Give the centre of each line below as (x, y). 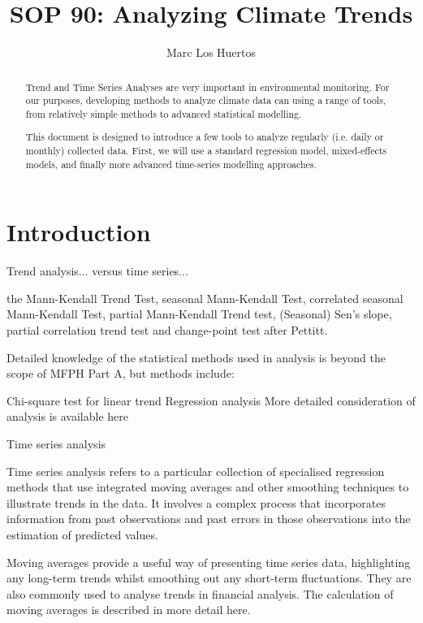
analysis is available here (67, 416)
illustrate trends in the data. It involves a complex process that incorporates (196, 502)
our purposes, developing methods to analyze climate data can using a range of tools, (206, 100)
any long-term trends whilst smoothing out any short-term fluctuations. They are (209, 578)
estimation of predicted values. (82, 534)
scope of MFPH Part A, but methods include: (121, 373)
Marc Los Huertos (211, 52)
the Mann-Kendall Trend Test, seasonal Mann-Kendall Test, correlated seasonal (205, 298)
